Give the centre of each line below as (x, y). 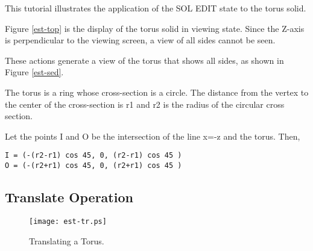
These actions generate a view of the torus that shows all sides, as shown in (144, 60)
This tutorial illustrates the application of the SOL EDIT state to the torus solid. (156, 8)
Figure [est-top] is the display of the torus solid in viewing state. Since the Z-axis (155, 28)
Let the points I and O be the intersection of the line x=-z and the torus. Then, (153, 136)
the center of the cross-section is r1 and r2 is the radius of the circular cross (145, 104)
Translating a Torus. (67, 240)
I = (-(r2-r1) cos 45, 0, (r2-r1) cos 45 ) (93, 156)
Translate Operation (69, 197)
